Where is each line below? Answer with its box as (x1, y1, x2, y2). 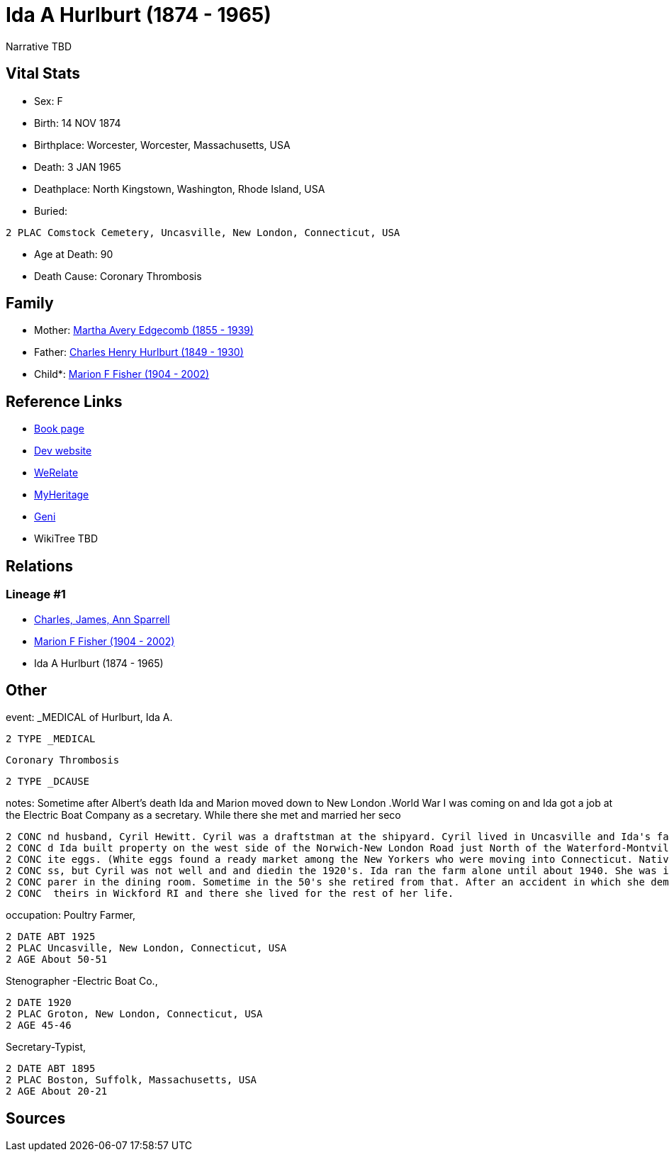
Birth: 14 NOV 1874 (34, 116, 121, 129)
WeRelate (34, 466, 79, 479)
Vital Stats (6, 65, 81, 83)
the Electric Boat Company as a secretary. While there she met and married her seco (6, 809, 401, 822)
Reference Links (6, 392, 123, 410)
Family (6, 294, 54, 313)
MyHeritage (34, 488, 89, 501)
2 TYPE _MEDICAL (6, 733, 96, 745)
